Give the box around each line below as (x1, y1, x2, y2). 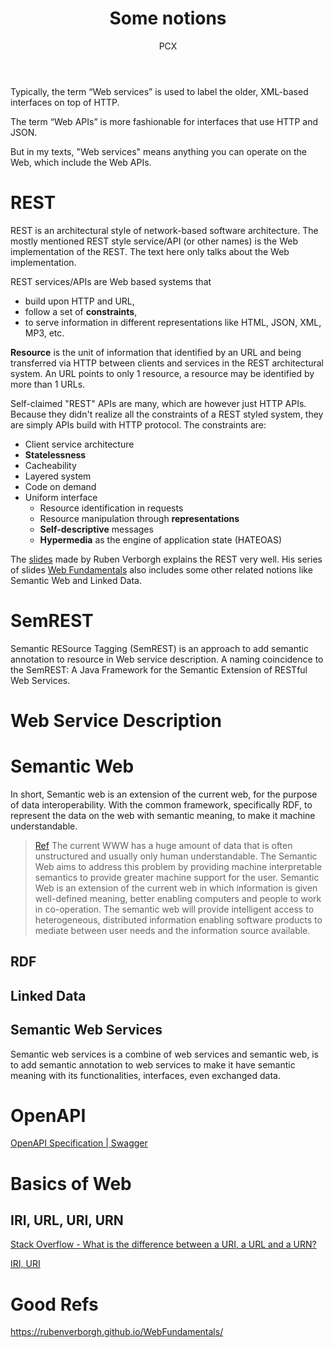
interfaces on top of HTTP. (10, 96, 120, 108)
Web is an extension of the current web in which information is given (34, 882, 318, 894)
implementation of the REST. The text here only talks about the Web (10, 245, 290, 257)
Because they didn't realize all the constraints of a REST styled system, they (10, 408, 324, 420)
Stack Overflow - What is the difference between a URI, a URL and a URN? (10, 1238, 317, 1251)
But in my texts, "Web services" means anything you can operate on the (10, 145, 307, 157)
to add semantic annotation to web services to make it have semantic (10, 1058, 296, 1071)
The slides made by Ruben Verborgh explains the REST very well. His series (10, 553, 323, 565)
